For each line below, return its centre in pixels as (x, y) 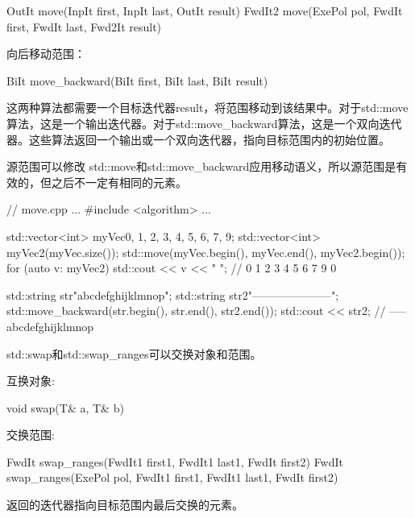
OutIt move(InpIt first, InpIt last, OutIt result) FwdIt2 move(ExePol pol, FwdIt (205, 10)
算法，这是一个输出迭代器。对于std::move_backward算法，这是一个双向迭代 (204, 123)
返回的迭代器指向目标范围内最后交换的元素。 (125, 505)
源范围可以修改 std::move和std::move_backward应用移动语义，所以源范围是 (201, 166)
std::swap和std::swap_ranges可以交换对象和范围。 (134, 353)
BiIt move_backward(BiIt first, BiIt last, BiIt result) (137, 80)
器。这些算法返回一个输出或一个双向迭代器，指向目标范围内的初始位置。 (198, 139)
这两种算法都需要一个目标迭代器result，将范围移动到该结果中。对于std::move (207, 108)
